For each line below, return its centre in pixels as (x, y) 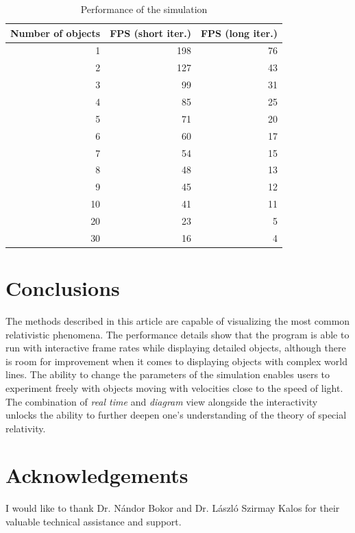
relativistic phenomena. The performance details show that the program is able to (177, 334)
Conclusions (63, 288)
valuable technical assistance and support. (94, 521)
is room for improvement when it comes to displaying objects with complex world (176, 361)
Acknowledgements (97, 475)
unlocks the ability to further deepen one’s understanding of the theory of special (176, 415)
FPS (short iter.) (150, 33)
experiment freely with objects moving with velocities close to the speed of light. (174, 387)
